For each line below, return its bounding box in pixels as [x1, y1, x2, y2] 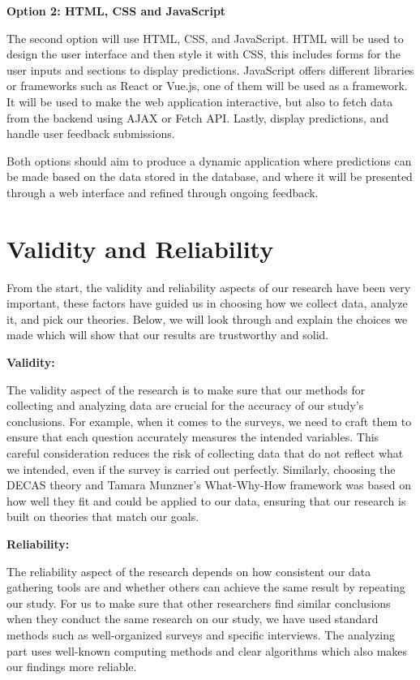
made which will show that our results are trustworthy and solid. [6, 326, 329, 343]
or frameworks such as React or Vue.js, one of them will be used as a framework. [6, 77, 408, 94]
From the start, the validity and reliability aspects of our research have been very [6, 278, 411, 295]
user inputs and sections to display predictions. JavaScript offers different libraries [6, 61, 414, 78]
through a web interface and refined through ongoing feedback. [6, 183, 319, 200]
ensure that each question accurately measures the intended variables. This [6, 428, 379, 445]
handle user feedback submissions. [6, 125, 175, 142]
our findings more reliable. [6, 658, 137, 675]
